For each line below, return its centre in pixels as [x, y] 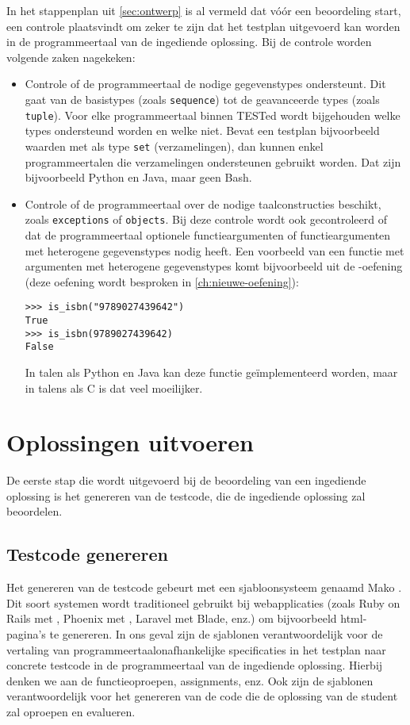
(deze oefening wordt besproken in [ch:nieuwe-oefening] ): [162, 281]
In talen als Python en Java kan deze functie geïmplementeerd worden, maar [211, 372]
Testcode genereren [87, 554]
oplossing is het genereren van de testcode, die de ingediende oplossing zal [186, 495]
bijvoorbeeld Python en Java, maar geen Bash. [138, 177]
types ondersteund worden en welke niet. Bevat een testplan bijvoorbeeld [202, 130]
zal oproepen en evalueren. [71, 712]
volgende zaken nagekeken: [71, 57]
